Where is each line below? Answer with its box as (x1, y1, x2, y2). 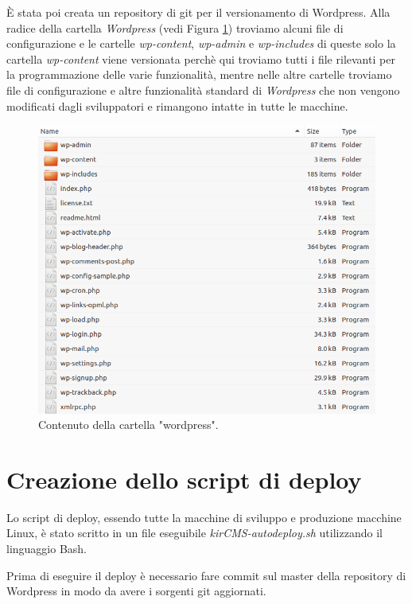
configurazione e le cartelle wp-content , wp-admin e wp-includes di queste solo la (6, 35, 396, 52)
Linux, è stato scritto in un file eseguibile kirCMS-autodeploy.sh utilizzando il (6, 524, 383, 541)
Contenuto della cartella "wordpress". (38, 416, 219, 433)
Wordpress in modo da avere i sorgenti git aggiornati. (6, 583, 266, 599)
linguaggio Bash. (6, 540, 87, 557)
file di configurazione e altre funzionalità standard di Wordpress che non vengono (6, 81, 400, 98)
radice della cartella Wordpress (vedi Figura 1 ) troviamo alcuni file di (6, 19, 344, 36)
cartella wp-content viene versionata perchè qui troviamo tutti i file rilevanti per (6, 50, 395, 67)
